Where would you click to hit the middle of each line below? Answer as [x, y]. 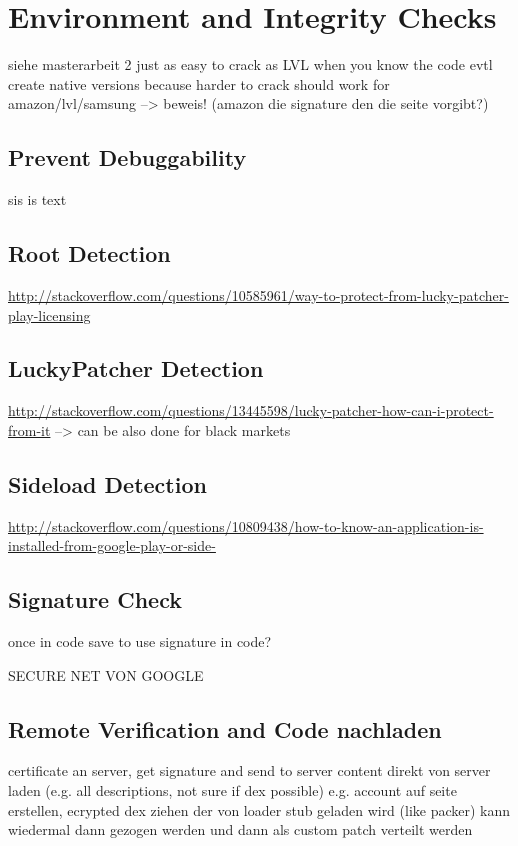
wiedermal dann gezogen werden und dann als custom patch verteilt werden [240, 829]
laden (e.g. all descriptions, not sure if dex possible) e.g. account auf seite [232, 790]
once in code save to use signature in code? [140, 641]
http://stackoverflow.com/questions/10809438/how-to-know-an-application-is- [246, 525]
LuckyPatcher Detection [136, 368]
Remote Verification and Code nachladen [225, 728]
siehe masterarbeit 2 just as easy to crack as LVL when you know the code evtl [250, 64]
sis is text [37, 199]
